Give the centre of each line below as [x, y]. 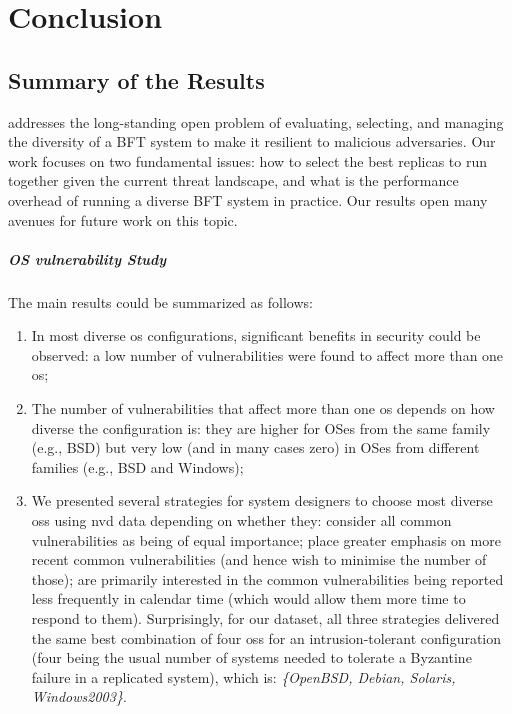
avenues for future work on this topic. [123, 219]
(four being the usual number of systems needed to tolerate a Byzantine [251, 657]
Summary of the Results [136, 79]
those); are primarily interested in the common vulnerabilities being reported [267, 578]
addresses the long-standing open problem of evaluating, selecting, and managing [256, 121]
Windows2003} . [79, 696]
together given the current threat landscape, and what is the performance [233, 180]
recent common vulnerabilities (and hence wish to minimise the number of [259, 559]
